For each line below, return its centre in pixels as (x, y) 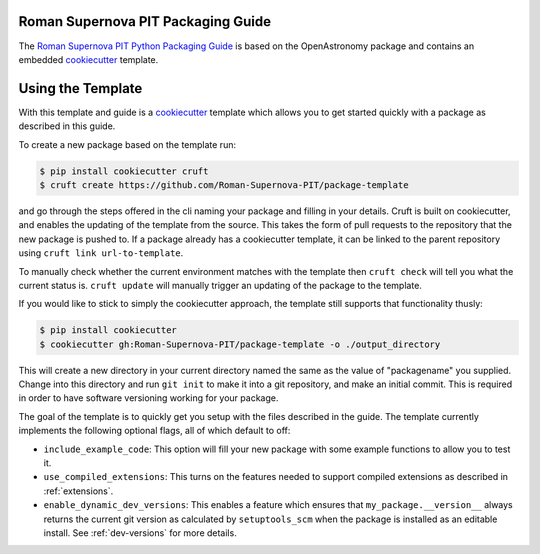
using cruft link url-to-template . (101, 253)
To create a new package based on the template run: (127, 144)
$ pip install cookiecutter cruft (124, 171)
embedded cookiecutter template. (88, 59)
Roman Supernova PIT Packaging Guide (145, 21)
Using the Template (80, 88)
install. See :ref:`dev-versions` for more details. (140, 532)
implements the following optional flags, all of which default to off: (154, 431)
